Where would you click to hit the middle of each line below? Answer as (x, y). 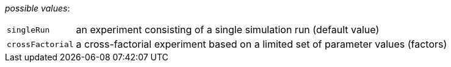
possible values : (38, 8)
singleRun (28, 30)
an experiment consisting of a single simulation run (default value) (228, 30)
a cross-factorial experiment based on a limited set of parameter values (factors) (262, 44)
